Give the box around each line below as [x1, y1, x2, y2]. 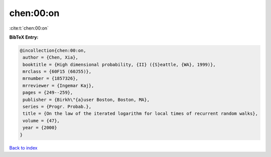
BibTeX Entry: [9, 34, 39, 40]
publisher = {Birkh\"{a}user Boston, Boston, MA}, [23, 97, 150, 102]
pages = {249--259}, [23, 90, 73, 95]
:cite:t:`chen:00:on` [9, 25, 49, 31]
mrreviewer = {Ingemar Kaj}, [23, 83, 94, 88]
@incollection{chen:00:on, [20, 48, 86, 53]
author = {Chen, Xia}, [23, 55, 79, 60]
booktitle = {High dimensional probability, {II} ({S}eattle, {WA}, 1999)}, [23, 62, 216, 67]
